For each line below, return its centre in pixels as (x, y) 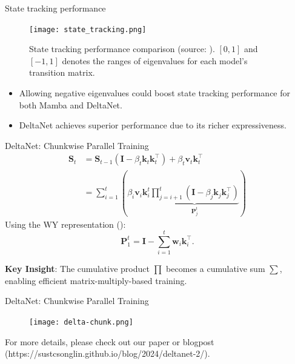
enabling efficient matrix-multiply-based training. (96, 280)
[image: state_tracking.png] (88, 29)
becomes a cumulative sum (216, 269)
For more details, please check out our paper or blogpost (110, 341)
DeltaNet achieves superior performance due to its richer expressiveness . (153, 125)
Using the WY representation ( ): (65, 224)
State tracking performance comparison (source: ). (122, 49)
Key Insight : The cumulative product (77, 269)
